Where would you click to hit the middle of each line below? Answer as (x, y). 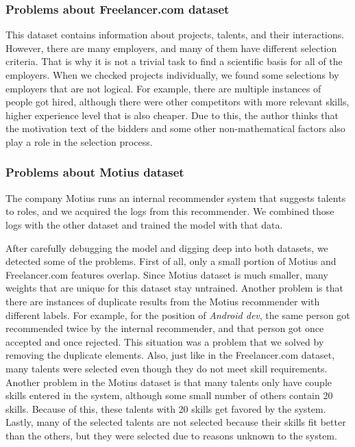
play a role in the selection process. (79, 141)
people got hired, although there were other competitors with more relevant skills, (177, 102)
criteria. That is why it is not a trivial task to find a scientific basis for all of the (174, 61)
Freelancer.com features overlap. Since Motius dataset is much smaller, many (167, 274)
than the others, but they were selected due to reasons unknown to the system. (171, 435)
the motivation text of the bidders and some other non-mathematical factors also (175, 128)
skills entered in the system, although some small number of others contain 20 (169, 395)
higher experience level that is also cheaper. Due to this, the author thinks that (172, 115)
